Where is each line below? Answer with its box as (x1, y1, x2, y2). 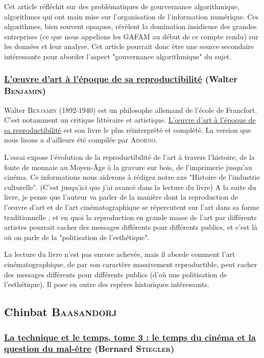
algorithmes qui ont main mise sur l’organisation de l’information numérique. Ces (4, 11, 258, 21)
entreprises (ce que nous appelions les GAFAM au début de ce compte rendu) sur (4, 31, 259, 41)
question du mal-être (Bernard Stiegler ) (4, 342, 175, 355)
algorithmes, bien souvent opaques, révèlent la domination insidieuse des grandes (4, 21, 257, 32)
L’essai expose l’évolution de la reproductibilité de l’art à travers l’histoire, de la (4, 152, 255, 162)
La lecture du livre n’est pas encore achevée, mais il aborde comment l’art (4, 249, 235, 259)
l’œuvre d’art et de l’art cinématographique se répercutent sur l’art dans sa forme (4, 202, 259, 212)
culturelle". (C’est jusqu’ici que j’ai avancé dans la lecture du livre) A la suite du (4, 181, 256, 192)
